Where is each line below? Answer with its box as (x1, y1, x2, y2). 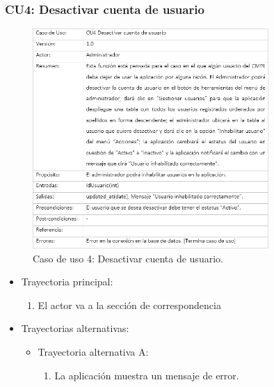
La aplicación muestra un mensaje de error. (54, 368, 239, 382)
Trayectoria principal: (21, 274, 113, 289)
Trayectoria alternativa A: (38, 345, 149, 359)
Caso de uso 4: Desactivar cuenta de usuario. (33, 251, 223, 265)
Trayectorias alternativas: (21, 321, 129, 335)
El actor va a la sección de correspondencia (38, 297, 221, 312)
